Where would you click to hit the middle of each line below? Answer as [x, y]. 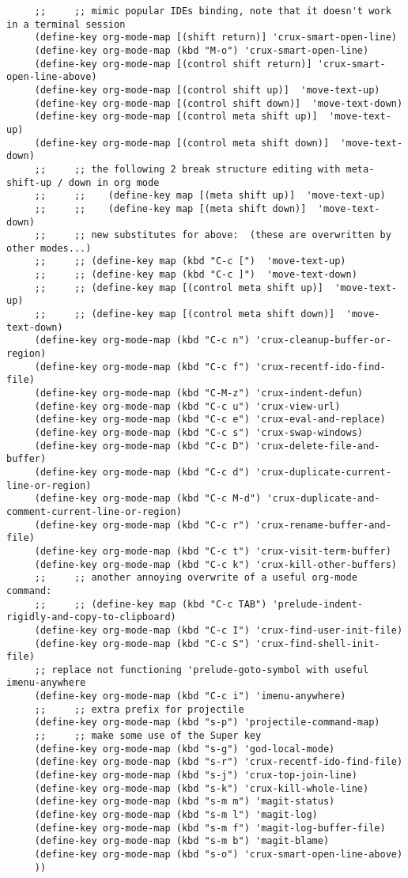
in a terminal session [66, 24]
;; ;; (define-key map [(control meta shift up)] [179, 288]
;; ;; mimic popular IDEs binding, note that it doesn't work [213, 11]
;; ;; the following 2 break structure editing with [187, 169]
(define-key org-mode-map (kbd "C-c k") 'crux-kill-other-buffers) [215, 564]
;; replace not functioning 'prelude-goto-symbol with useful [202, 670]
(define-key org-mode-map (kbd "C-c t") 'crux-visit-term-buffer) [213, 551]
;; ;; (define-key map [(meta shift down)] [170, 208]
